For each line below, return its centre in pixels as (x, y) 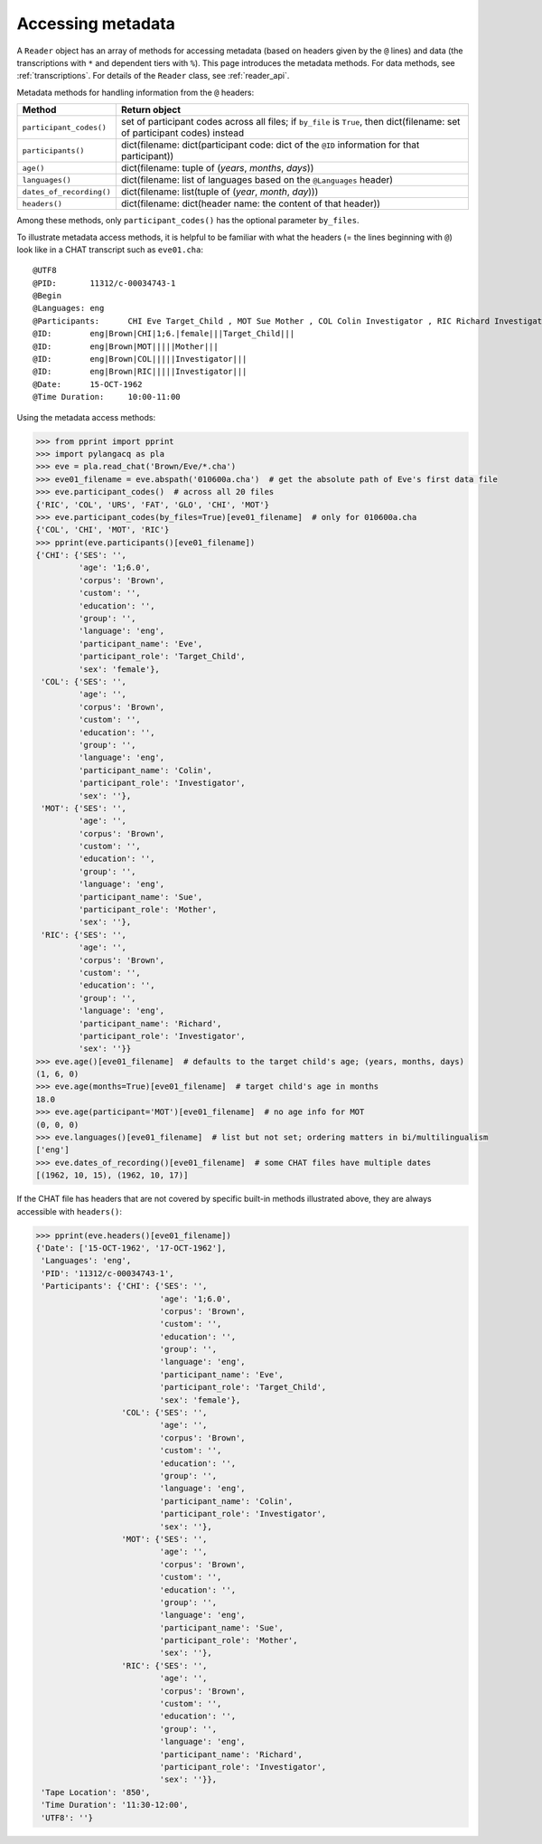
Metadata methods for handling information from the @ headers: (135, 92)
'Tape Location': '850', (96, 1792)
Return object (150, 110)
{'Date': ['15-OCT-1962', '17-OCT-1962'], (131, 1248)
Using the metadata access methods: (86, 417)
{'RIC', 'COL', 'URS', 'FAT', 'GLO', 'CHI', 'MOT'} (153, 505)
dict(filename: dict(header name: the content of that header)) (251, 203)
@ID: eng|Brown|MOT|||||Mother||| (126, 346)
